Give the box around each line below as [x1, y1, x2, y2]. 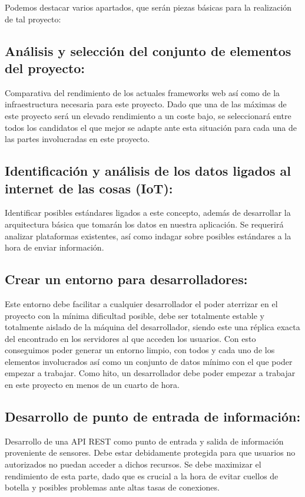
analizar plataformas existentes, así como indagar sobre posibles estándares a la [5, 229, 291, 242]
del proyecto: [5, 58, 85, 77]
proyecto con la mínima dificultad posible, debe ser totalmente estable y [5, 309, 264, 321]
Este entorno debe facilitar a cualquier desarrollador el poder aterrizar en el [5, 297, 278, 310]
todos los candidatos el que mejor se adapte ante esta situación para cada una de [5, 121, 297, 133]
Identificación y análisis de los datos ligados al [5, 162, 291, 180]
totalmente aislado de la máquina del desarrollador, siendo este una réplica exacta [5, 321, 300, 333]
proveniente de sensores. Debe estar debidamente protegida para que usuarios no [5, 446, 296, 459]
